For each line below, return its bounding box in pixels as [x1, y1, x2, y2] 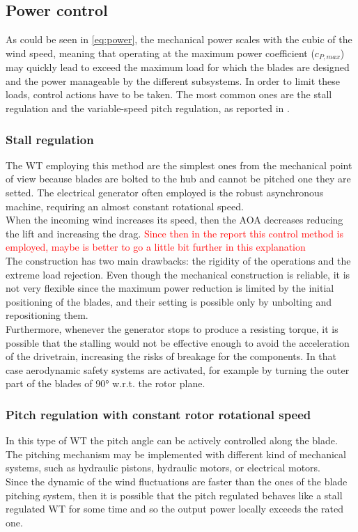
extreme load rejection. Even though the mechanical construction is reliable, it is [6, 267, 350, 281]
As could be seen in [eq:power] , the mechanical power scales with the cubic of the [6, 32, 352, 47]
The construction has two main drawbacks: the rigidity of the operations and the [6, 253, 351, 267]
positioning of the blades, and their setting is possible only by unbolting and [6, 294, 332, 308]
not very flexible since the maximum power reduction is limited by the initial [6, 281, 334, 295]
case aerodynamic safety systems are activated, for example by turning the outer [6, 362, 350, 377]
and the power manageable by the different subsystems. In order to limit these [6, 73, 341, 88]
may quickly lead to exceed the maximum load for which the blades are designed [6, 60, 350, 75]
